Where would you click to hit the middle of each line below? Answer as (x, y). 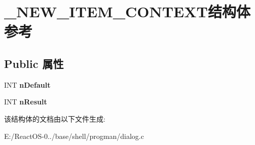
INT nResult (26, 102)
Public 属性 (34, 63)
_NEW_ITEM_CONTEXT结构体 (127, 11)
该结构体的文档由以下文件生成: (55, 118)
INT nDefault (27, 84)
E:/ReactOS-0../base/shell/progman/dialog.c (74, 136)
